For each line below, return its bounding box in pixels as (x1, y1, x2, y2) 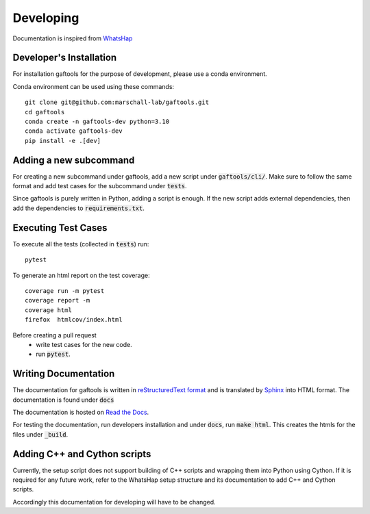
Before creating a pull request (12, 331, 97, 339)
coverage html (25, 306, 72, 314)
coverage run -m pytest (25, 287, 105, 294)
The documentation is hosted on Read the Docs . (12, 408, 149, 416)
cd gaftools (25, 108, 65, 116)
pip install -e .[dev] (25, 137, 101, 144)
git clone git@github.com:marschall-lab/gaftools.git (25, 99, 209, 106)
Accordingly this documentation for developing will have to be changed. (12, 498, 216, 506)
